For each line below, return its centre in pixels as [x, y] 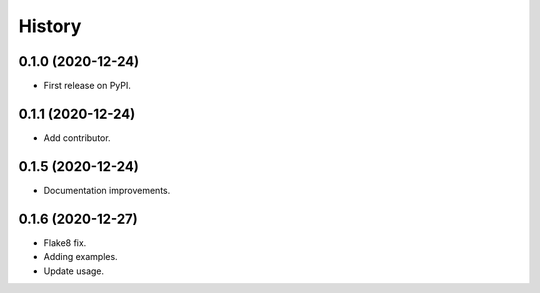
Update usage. [74, 271]
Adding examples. [81, 257]
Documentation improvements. [107, 190]
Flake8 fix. [65, 242]
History [50, 26]
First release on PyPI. [87, 86]
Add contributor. [77, 137]
